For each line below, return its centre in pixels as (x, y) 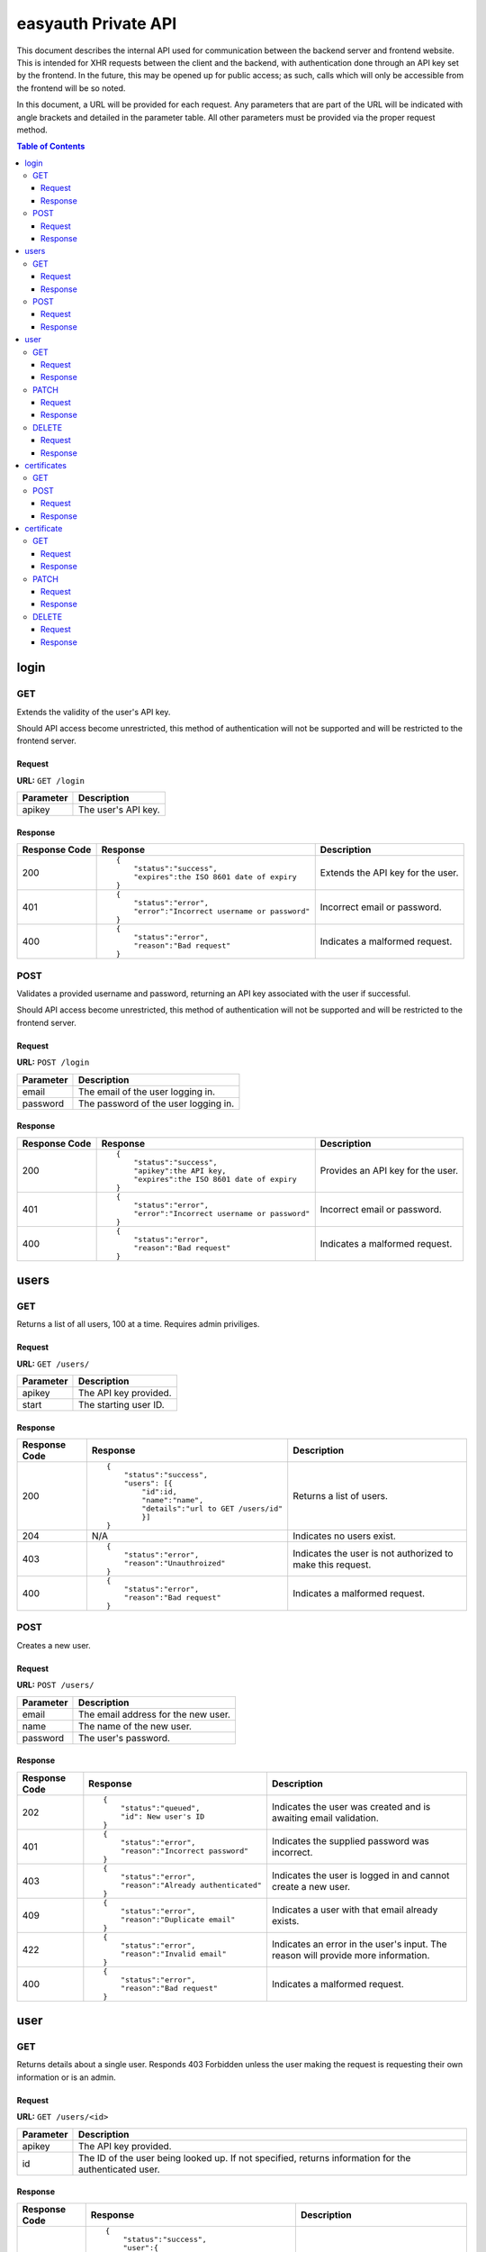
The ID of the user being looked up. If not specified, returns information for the (244, 2157)
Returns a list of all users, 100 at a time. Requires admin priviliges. (138, 1324)
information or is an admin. (66, 2077)
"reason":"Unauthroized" (175, 1563)
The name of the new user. (135, 1726)
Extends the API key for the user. (389, 873)
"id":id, (159, 1492)
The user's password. (124, 1738)
